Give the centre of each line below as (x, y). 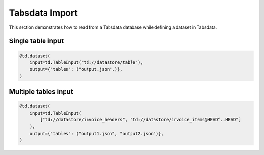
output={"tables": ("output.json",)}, (76, 69)
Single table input (36, 41)
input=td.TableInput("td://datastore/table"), (87, 62)
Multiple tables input (41, 92)
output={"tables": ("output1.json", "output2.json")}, (97, 133)
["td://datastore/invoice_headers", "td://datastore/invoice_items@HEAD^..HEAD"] (141, 120)
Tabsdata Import (43, 13)
